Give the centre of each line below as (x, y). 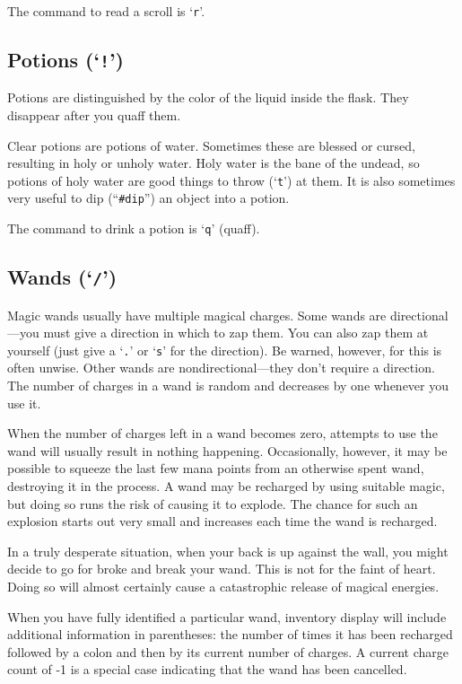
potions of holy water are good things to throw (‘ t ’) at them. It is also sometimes (231, 180)
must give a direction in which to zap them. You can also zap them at (236, 333)
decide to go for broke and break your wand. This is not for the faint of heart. (222, 569)
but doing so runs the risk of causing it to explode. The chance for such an (213, 503)
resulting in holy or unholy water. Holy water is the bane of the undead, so (214, 163)
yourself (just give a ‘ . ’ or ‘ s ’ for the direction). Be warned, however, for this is (225, 350)
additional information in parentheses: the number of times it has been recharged (230, 634)
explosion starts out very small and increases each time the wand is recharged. (222, 521)
